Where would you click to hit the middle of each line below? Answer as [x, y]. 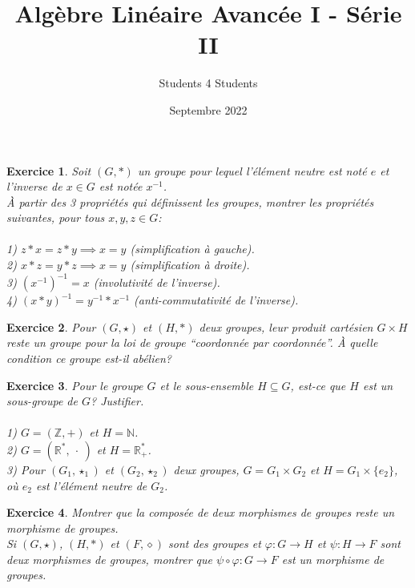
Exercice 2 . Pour [51, 326]
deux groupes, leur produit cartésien [286, 326]
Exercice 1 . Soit [49, 170]
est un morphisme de [333, 559]
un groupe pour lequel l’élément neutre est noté [252, 170]
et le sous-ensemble [207, 385]
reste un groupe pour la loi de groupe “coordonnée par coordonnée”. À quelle [192, 342]
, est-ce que [318, 385]
